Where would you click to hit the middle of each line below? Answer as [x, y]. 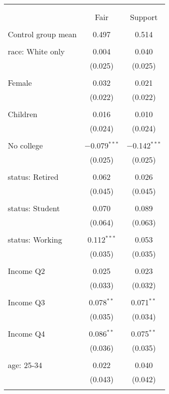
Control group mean [42, 34]
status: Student [34, 208]
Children [23, 114]
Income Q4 [26, 333]
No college [25, 145]
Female [20, 83]
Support [144, 17]
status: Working [35, 239]
